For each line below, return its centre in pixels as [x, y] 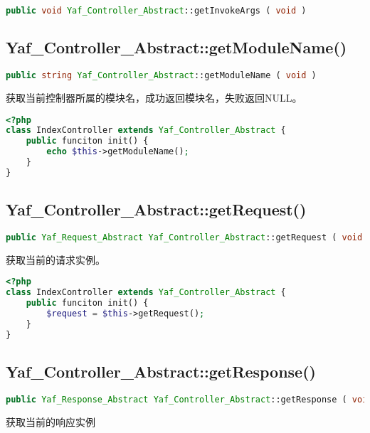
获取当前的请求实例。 [55, 259]
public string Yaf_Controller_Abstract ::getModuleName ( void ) [161, 76]
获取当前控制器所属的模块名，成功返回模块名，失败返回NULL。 [154, 97]
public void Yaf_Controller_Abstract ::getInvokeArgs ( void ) [156, 11]
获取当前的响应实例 [51, 421]
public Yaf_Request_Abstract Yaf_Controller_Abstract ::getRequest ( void [184, 237]
